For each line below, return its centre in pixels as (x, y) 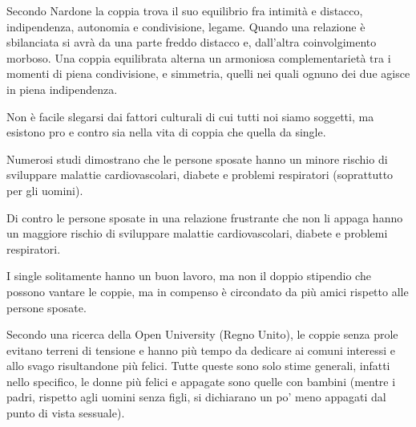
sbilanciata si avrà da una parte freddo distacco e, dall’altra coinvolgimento (192, 42)
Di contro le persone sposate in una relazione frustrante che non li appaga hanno (205, 217)
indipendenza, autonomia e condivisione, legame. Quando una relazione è (186, 26)
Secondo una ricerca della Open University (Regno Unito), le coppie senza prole (202, 334)
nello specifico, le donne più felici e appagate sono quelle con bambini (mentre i (201, 381)
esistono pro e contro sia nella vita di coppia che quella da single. (166, 132)
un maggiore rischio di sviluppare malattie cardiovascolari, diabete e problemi (197, 233)
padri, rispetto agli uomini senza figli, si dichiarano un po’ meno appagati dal (196, 397)
